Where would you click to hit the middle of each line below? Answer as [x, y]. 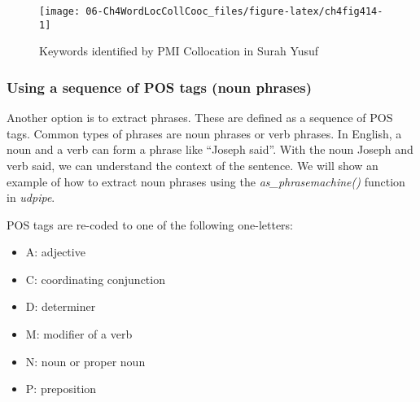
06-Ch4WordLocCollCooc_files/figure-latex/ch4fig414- [234, 11]
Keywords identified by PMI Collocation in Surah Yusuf [179, 51]
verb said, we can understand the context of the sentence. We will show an [192, 165]
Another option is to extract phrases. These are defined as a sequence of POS [200, 118]
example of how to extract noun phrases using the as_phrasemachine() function [206, 181]
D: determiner [61, 306]
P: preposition [61, 389]
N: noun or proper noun [85, 361]
